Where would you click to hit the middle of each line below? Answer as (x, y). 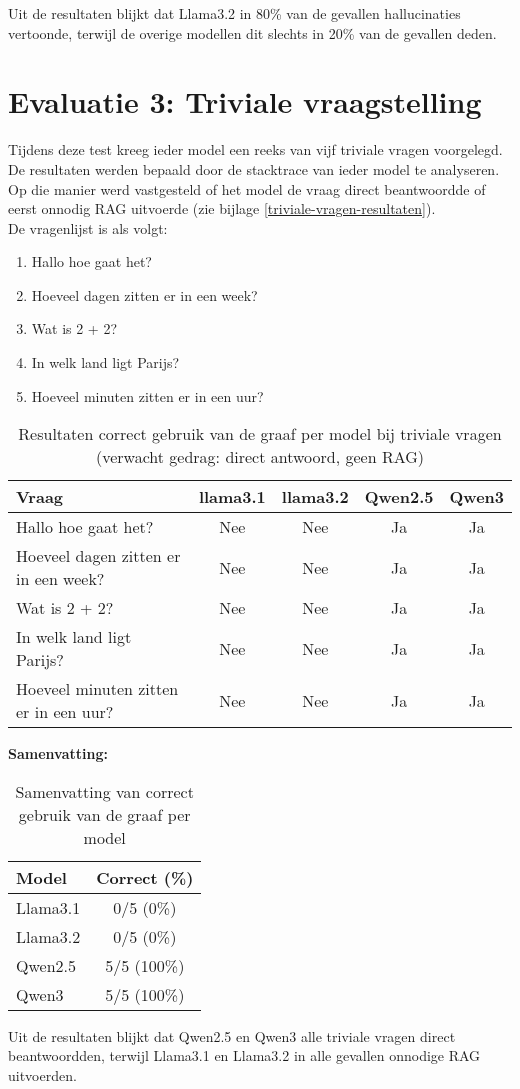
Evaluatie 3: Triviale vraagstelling (245, 101)
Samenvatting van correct (104, 791)
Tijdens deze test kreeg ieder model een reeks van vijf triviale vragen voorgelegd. (255, 149)
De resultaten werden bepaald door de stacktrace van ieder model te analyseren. (254, 168)
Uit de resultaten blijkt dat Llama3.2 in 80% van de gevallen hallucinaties (234, 13)
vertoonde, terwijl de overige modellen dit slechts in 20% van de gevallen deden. (252, 32)
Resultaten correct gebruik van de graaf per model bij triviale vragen (260, 434)
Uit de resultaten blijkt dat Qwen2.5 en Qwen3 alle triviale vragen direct (232, 1035)
